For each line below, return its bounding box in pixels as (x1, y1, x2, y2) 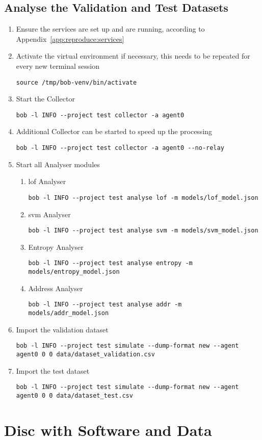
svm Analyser (28, 209, 71, 219)
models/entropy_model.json (28, 268, 120, 276)
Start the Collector (16, 93, 75, 104)
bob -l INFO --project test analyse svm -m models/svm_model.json (28, 227, 258, 235)
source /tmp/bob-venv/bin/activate (16, 79, 137, 86)
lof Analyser (28, 176, 66, 187)
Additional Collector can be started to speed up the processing (16, 126, 213, 137)
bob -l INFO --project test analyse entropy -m (28, 260, 193, 267)
